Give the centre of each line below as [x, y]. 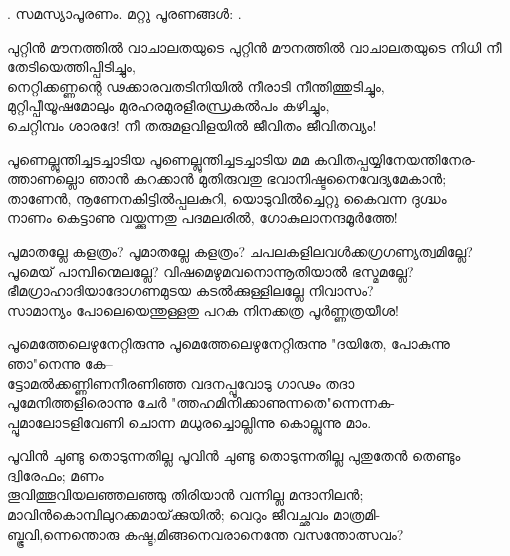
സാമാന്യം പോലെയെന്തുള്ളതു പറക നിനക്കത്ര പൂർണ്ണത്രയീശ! [203, 309]
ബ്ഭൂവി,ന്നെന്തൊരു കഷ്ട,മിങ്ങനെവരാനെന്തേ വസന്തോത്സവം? [205, 533]
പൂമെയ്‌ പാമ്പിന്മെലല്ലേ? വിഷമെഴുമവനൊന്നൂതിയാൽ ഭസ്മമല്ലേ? [210, 270]
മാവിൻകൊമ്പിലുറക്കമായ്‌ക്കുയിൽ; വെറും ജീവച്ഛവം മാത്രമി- [194, 514]
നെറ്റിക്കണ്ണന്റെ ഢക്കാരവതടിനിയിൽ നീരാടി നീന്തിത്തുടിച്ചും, [196, 85]
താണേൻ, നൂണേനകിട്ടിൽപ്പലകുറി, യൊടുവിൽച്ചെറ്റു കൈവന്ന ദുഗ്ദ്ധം [227, 197]
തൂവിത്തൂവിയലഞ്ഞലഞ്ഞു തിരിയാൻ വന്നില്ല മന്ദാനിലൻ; [185, 494]
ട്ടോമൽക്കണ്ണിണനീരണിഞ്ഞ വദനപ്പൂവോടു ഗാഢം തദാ [181, 382]
